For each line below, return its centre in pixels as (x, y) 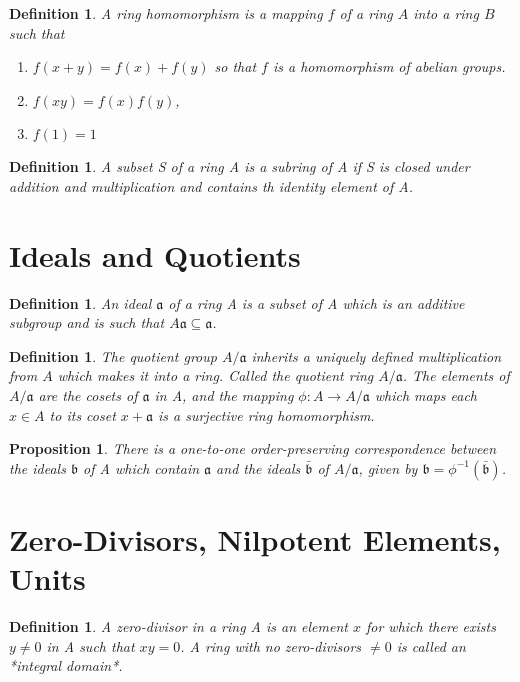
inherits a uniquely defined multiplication (376, 355)
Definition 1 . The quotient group (113, 355)
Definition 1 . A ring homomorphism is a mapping (166, 13)
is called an (431, 645)
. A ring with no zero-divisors (271, 645)
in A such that (90, 645)
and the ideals (258, 467)
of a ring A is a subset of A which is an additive (316, 302)
